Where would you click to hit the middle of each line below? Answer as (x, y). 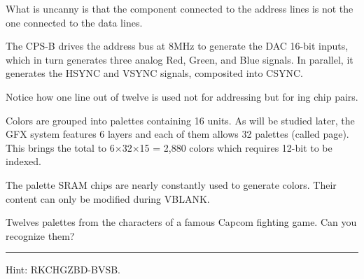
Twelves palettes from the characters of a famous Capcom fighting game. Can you (181, 222)
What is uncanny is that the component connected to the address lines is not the (180, 8)
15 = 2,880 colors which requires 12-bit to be (236, 147)
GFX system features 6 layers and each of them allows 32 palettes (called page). (177, 134)
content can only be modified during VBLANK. (108, 198)
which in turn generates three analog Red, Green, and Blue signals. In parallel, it (180, 59)
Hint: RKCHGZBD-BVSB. (63, 270)
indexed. (23, 161)
